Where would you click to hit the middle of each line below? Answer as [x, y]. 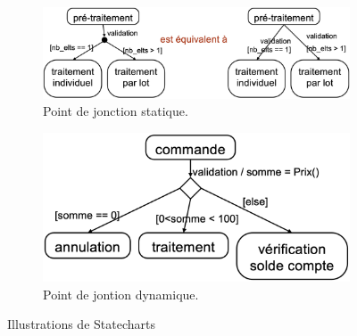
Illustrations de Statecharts [81, 324]
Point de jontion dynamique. [121, 294]
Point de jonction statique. [116, 111]
